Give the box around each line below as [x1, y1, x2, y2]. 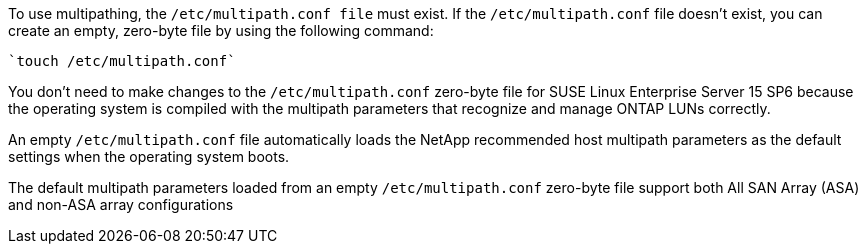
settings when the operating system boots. [8, 148, 290, 165]
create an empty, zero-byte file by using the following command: [8, 22, 434, 39]
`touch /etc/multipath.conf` [8, 53, 236, 69]
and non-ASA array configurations [8, 196, 234, 213]
